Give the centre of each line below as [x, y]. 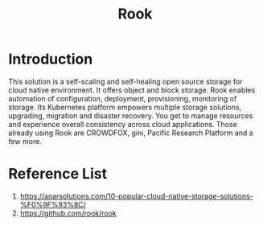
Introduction [51, 59]
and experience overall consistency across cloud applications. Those [123, 124]
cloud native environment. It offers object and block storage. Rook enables [132, 90]
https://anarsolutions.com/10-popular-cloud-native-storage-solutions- [136, 196]
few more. [25, 141]
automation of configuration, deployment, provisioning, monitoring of [123, 98]
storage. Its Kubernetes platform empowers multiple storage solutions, [125, 107]
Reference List [58, 174]
